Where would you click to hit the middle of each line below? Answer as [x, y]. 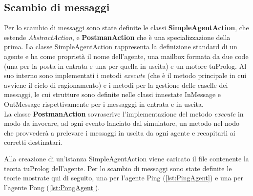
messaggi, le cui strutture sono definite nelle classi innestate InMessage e [113, 94]
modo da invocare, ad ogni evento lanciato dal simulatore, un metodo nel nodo [122, 123]
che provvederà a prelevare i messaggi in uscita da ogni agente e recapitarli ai [120, 132]
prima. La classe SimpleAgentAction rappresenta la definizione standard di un [121, 47]
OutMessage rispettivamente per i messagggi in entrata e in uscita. [104, 104]
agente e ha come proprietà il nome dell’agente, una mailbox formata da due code [126, 56]
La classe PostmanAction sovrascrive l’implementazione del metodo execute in [124, 113]
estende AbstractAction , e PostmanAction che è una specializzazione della [117, 37]
